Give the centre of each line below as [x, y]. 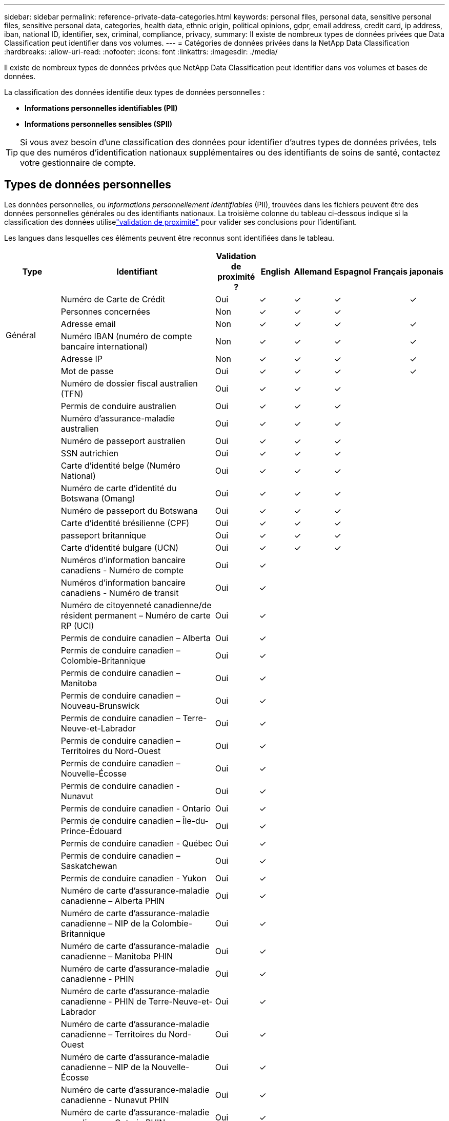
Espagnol [353, 271]
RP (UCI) [77, 625]
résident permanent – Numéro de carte [136, 615]
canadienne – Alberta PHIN [113, 901]
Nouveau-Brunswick [100, 706]
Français [390, 271]
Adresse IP [82, 359]
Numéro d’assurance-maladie [118, 418]
